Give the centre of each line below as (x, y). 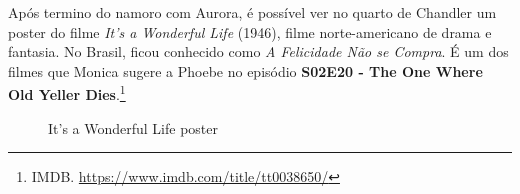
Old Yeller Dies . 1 (67, 93)
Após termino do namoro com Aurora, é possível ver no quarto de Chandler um (252, 12)
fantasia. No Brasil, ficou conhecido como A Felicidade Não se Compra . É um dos (258, 51)
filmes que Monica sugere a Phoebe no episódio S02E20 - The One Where (245, 70)
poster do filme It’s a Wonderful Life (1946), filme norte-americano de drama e (250, 31)
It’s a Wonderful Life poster (133, 127)
